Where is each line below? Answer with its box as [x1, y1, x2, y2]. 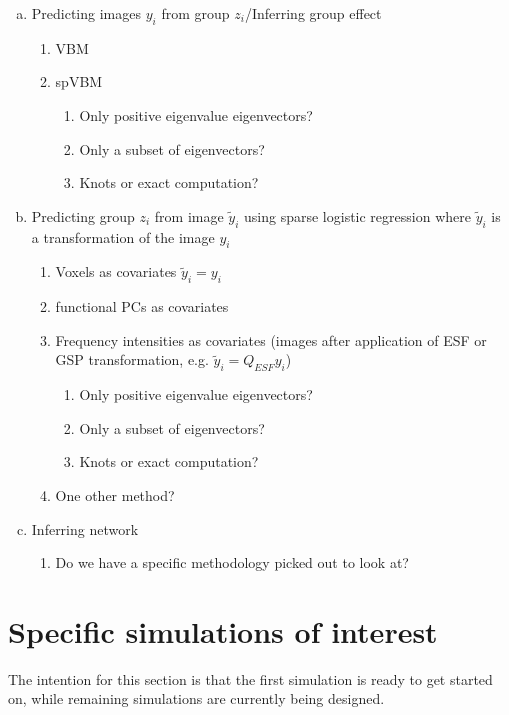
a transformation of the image [31, 226, 215, 247]
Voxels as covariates [55, 261, 177, 282]
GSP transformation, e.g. [55, 349, 209, 370]
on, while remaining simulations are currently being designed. [8, 688, 385, 709]
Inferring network [31, 518, 139, 539]
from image [154, 205, 224, 226]
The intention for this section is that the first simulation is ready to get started [8, 668, 493, 689]
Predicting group [31, 205, 135, 226]
